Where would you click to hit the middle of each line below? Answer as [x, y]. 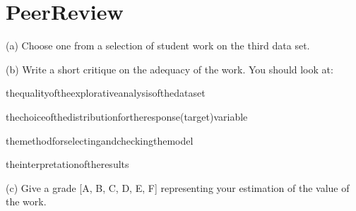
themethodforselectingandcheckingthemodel [100, 140]
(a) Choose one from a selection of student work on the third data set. [158, 46]
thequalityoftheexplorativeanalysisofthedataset [106, 93]
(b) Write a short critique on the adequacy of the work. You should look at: [170, 69]
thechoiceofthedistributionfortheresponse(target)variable [127, 116]
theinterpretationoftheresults [67, 164]
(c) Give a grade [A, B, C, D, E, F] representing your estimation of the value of [178, 187]
